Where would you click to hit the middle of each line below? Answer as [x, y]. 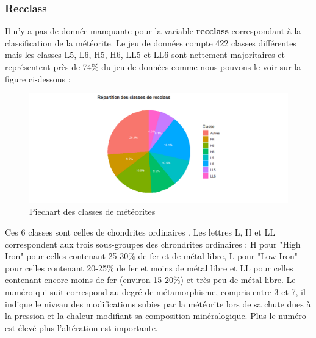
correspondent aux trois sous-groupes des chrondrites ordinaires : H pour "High [153, 244]
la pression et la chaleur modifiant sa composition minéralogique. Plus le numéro [156, 316]
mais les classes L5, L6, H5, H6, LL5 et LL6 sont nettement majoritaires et [145, 55]
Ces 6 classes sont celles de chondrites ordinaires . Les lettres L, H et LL [140, 232]
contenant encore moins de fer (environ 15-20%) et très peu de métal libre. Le [150, 280]
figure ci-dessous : [38, 78]
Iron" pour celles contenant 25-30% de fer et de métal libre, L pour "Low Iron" [151, 256]
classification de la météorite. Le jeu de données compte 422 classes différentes [151, 42]
